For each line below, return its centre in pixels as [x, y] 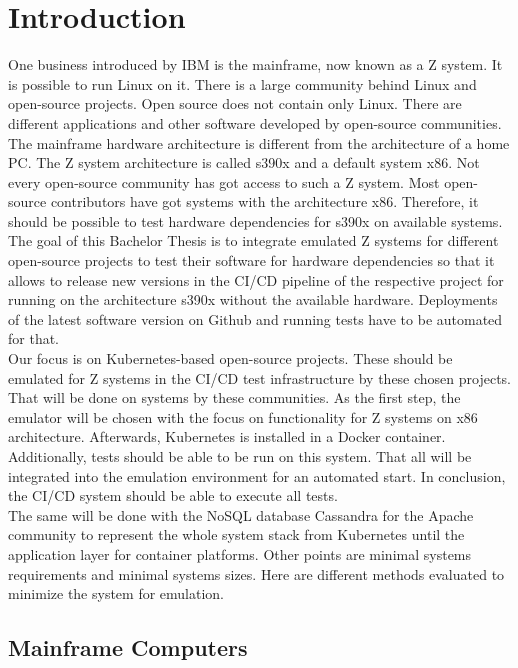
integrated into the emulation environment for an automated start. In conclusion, [257, 475]
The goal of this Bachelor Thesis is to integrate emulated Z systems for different [253, 240]
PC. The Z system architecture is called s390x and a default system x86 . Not [244, 162]
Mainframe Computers [128, 647]
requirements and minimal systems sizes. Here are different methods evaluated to [256, 573]
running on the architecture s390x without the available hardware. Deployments [253, 299]
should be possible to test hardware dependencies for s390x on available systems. [255, 220]
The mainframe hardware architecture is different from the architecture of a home [259, 142]
